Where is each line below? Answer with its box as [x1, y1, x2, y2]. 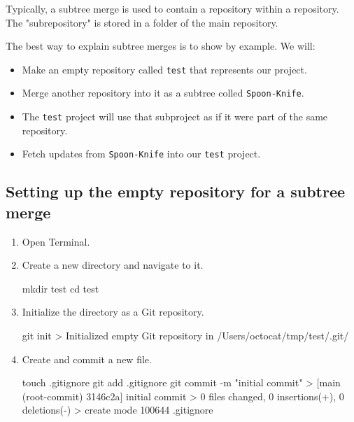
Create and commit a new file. [22, 351, 152, 366]
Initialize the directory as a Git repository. [22, 304, 204, 319]
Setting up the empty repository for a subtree [6, 181, 346, 202]
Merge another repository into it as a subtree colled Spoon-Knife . [22, 85, 304, 100]
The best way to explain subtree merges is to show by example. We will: [6, 38, 316, 53]
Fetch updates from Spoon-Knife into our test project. [22, 146, 261, 161]
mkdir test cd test [22, 281, 99, 295]
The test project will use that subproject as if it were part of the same [22, 109, 328, 124]
